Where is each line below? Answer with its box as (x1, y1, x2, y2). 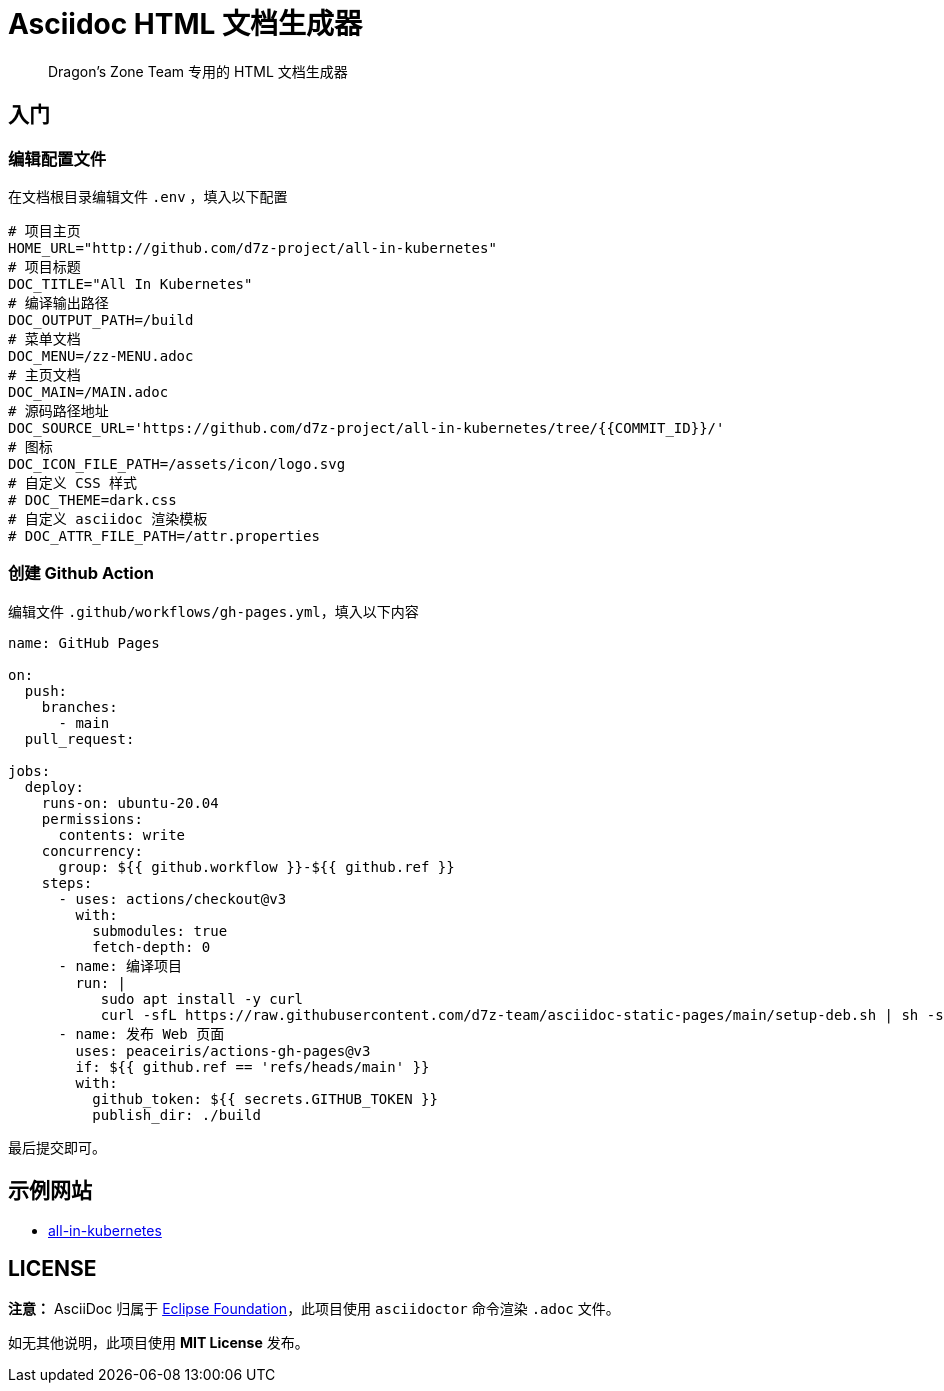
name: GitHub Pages (8, 634, 160, 651)
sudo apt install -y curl (100, 990, 304, 1007)
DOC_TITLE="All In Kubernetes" (8, 275, 253, 292)
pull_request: (24, 730, 135, 747)
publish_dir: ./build (92, 1106, 261, 1123)
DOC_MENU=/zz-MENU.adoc (8, 347, 194, 364)
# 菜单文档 (8, 330, 81, 347)
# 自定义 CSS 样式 (8, 474, 138, 491)
